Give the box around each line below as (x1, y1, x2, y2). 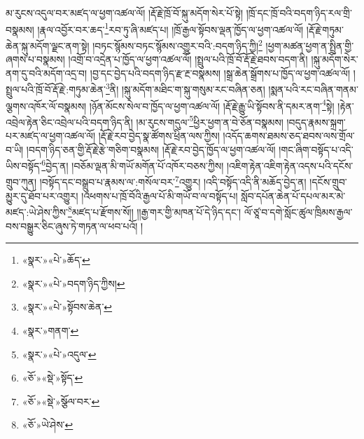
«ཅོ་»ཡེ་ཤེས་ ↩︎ (22, 417, 73, 432)
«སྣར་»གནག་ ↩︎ (22, 323, 79, 337)
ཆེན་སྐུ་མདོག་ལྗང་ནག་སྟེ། (6, 38, 90, 53)
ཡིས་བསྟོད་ (6, 158, 42, 173)
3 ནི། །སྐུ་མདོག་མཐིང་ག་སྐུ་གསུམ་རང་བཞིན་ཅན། (105, 80, 265, 96)
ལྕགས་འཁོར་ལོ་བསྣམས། (6, 98, 87, 113)
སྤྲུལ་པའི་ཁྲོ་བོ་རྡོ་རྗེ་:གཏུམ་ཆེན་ (6, 81, 106, 96)
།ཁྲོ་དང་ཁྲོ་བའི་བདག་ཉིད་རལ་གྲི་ (246, 6, 352, 20)
